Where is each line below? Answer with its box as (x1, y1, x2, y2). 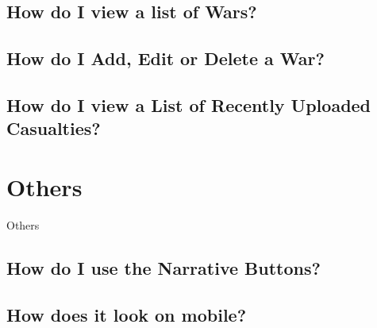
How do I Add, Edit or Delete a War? (6, 46, 325, 71)
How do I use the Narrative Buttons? (6, 255, 321, 280)
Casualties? (6, 116, 101, 141)
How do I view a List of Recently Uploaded (6, 92, 371, 117)
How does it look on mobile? (6, 302, 247, 326)
